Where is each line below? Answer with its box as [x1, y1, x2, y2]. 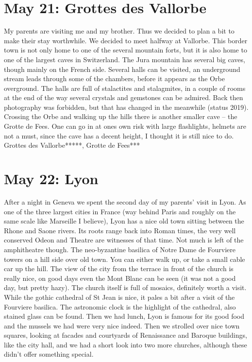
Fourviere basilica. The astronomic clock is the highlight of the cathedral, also [4, 301, 236, 311]
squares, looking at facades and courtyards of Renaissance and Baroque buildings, [4, 330, 247, 340]
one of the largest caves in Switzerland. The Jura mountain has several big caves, [4, 54, 245, 64]
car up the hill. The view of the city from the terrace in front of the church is [4, 263, 234, 274]
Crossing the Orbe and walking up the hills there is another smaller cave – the [4, 111, 237, 121]
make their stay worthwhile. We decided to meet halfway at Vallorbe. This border [4, 35, 248, 45]
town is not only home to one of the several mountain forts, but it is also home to [4, 45, 247, 55]
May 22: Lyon [4, 169, 99, 189]
